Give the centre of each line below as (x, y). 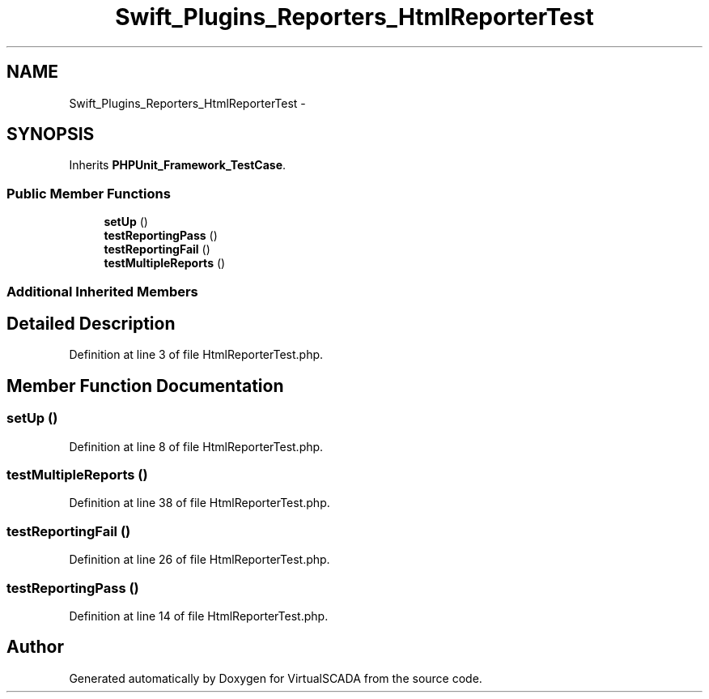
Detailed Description (91, 323)
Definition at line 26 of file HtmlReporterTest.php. (200, 560)
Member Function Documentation (145, 386)
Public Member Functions (89, 193)
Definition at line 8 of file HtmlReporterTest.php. (196, 446)
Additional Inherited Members (102, 291)
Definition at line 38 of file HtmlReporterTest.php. (200, 503)
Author (35, 647)
